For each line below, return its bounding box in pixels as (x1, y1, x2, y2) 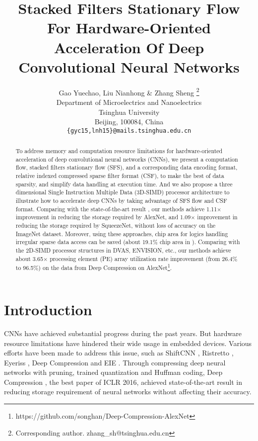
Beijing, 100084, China (94, 116, 164, 127)
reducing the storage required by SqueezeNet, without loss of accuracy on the (15, 221, 216, 230)
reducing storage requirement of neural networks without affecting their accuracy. (4, 386, 252, 397)
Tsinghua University (98, 106, 160, 117)
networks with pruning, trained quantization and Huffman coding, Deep (4, 367, 223, 377)
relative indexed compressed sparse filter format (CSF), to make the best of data (15, 172, 224, 180)
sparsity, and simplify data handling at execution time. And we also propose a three (15, 179, 233, 188)
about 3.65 (15, 254, 43, 263)
